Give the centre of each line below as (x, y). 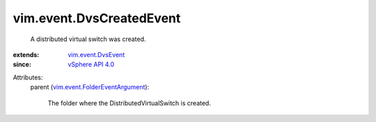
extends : (26, 54)
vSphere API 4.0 (91, 64)
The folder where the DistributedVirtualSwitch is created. (130, 103)
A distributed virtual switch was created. (88, 39)
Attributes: (28, 77)
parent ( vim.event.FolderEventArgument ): (90, 87)
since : (22, 64)
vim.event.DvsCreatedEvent (97, 18)
